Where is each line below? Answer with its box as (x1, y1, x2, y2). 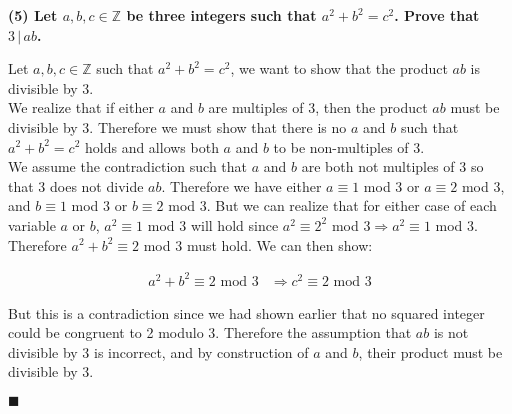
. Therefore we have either (161, 175, 322, 196)
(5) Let (8, 5, 58, 25)
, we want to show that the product (230, 58, 448, 79)
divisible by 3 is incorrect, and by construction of (8, 341, 309, 362)
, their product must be (358, 341, 503, 362)
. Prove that (394, 5, 480, 25)
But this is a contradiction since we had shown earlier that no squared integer (8, 302, 485, 323)
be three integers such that (126, 5, 317, 25)
